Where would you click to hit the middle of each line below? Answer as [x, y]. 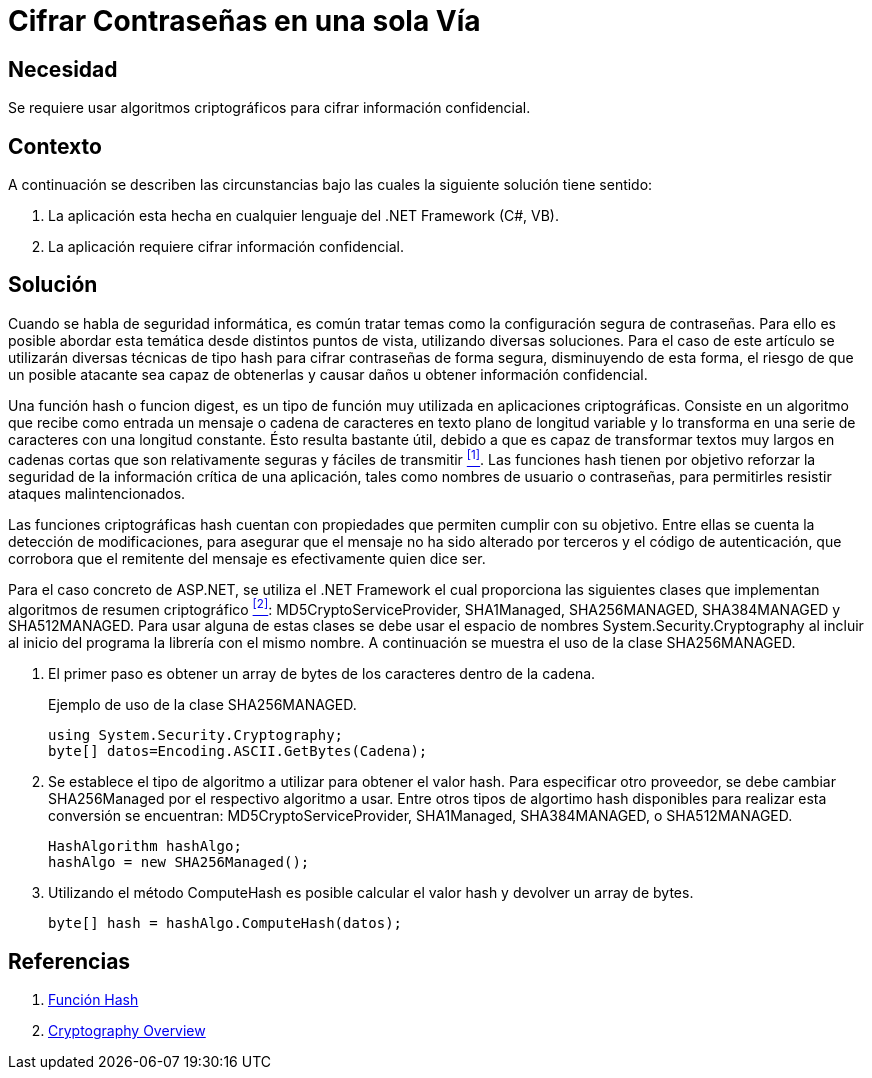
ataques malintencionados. [97, 493]
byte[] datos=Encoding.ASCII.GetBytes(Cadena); [238, 751]
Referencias [69, 961]
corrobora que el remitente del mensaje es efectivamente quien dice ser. [247, 558]
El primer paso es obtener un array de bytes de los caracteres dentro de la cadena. [322, 674]
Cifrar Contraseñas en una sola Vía [244, 21]
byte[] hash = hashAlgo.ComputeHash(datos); [225, 923]
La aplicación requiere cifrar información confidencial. [226, 247]
